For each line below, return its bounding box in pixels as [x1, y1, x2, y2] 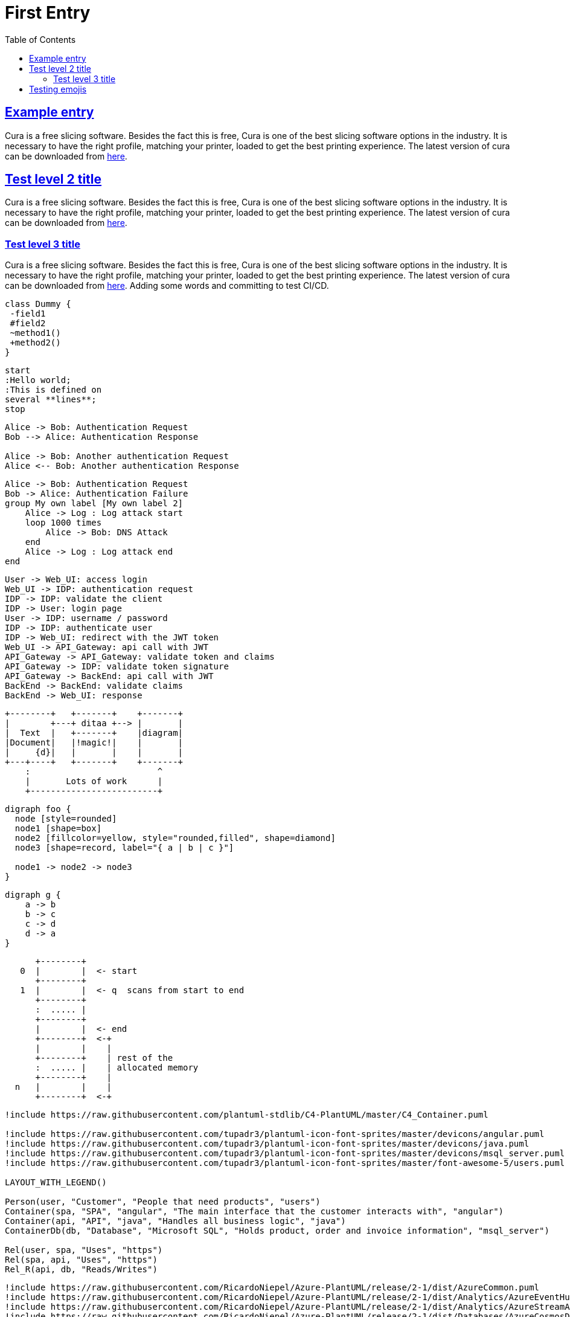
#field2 [10, 318, 46, 329]
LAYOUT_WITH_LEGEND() [5, 1177, 107, 1188]
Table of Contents [5, 34, 76, 45]
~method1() [10, 328, 61, 338]
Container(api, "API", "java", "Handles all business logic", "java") [5, 1216, 346, 1226]
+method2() [10, 338, 61, 348]
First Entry [5, 2, 91, 23]
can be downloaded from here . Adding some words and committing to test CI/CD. [5, 280, 329, 291]
